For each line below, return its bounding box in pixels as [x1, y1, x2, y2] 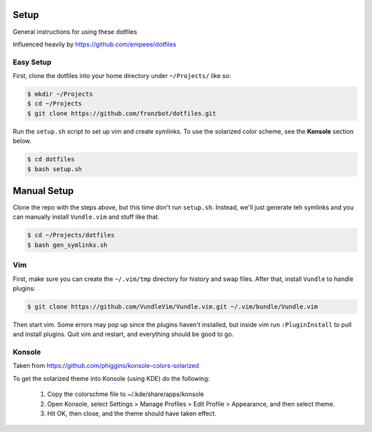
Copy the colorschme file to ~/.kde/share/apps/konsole [47, 390, 205, 398]
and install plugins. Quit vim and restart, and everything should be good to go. [12, 330, 234, 338]
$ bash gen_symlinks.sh [27, 241, 108, 248]
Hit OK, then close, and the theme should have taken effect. [47, 409, 217, 418]
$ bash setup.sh [27, 165, 83, 173]
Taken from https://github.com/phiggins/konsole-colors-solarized [12, 362, 200, 370]
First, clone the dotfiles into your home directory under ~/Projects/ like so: [12, 72, 231, 80]
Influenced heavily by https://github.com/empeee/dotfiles [12, 40, 177, 48]
